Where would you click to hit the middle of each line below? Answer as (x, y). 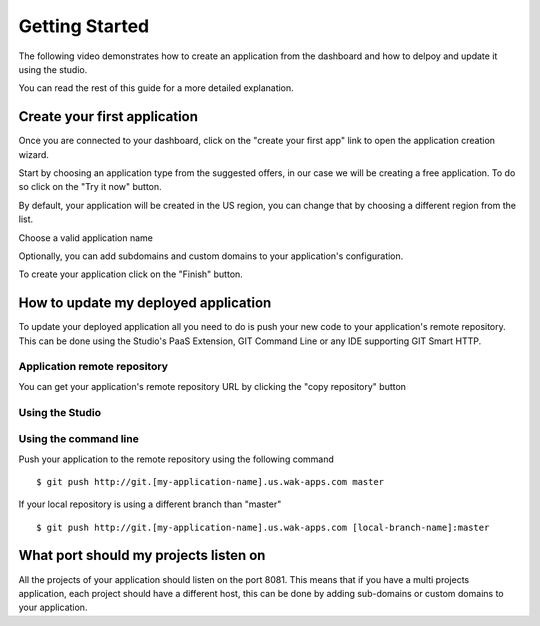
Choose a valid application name (86, 237)
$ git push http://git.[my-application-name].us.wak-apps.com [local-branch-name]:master (263, 527)
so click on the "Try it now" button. (90, 187)
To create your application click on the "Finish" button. (131, 274)
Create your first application (108, 116)
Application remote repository (93, 367)
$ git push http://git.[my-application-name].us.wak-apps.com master (210, 481)
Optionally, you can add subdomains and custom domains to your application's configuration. (211, 256)
